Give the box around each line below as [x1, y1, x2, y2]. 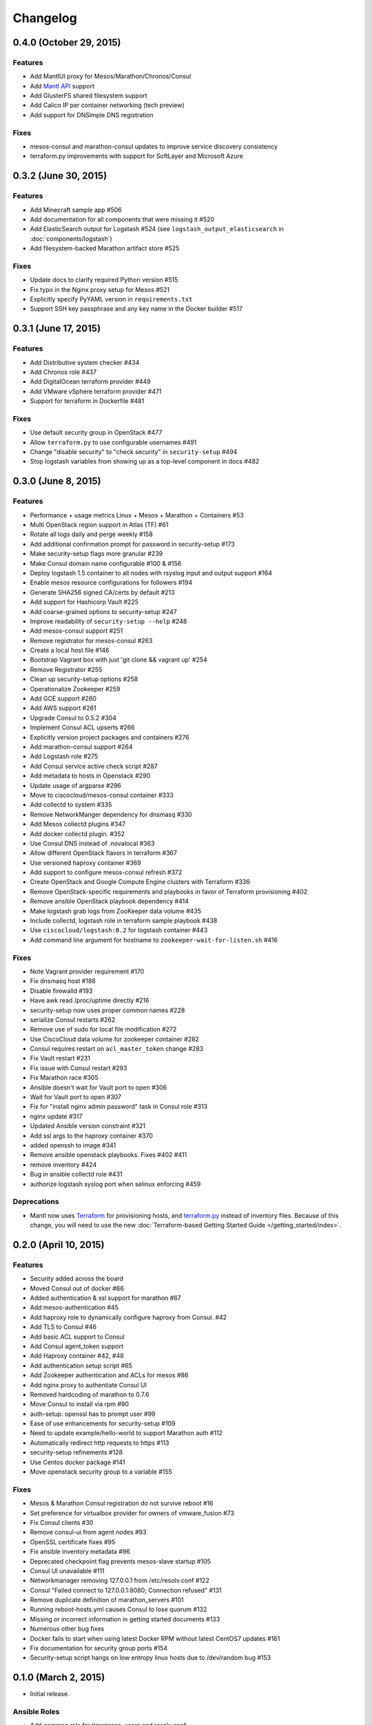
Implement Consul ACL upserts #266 [30, 723, 135, 731]
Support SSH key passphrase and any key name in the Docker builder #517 [30, 304, 243, 313]
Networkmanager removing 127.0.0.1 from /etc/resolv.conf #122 [30, 1577, 209, 1585]
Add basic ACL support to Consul [30, 1332, 125, 1341]
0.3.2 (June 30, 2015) [12, 170, 107, 182]
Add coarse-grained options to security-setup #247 [30, 607, 177, 615]
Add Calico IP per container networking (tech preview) [30, 101, 185, 110]
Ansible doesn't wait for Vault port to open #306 [30, 1083, 167, 1092]
